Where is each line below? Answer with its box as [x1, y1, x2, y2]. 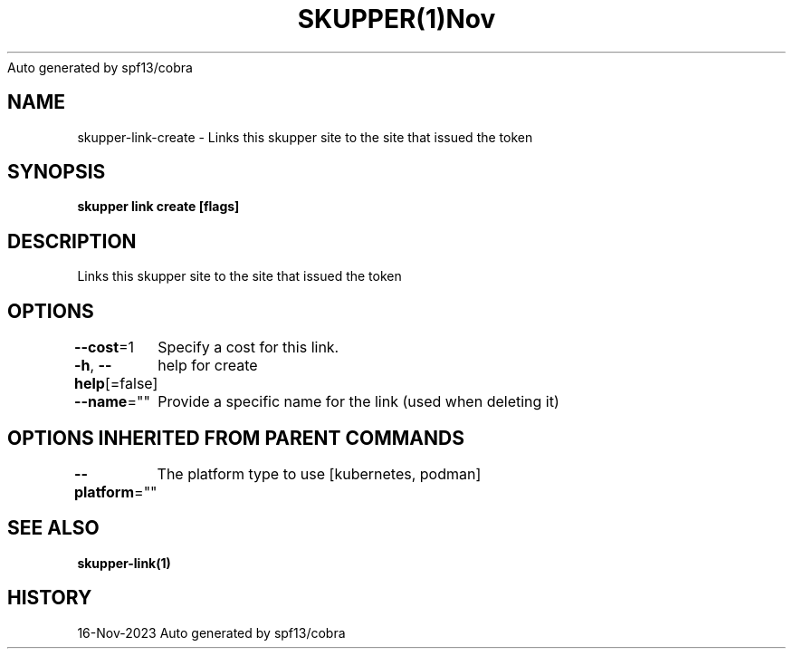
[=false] [104, 374, 158, 393]
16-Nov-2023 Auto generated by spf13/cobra [77, 624, 346, 641]
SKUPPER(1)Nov [297, 4, 496, 34]
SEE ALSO [7, 516, 100, 540]
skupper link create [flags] [77, 198, 240, 215]
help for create [158, 356, 258, 375]
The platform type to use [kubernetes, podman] [157, 464, 482, 483]
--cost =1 [74, 338, 135, 357]
